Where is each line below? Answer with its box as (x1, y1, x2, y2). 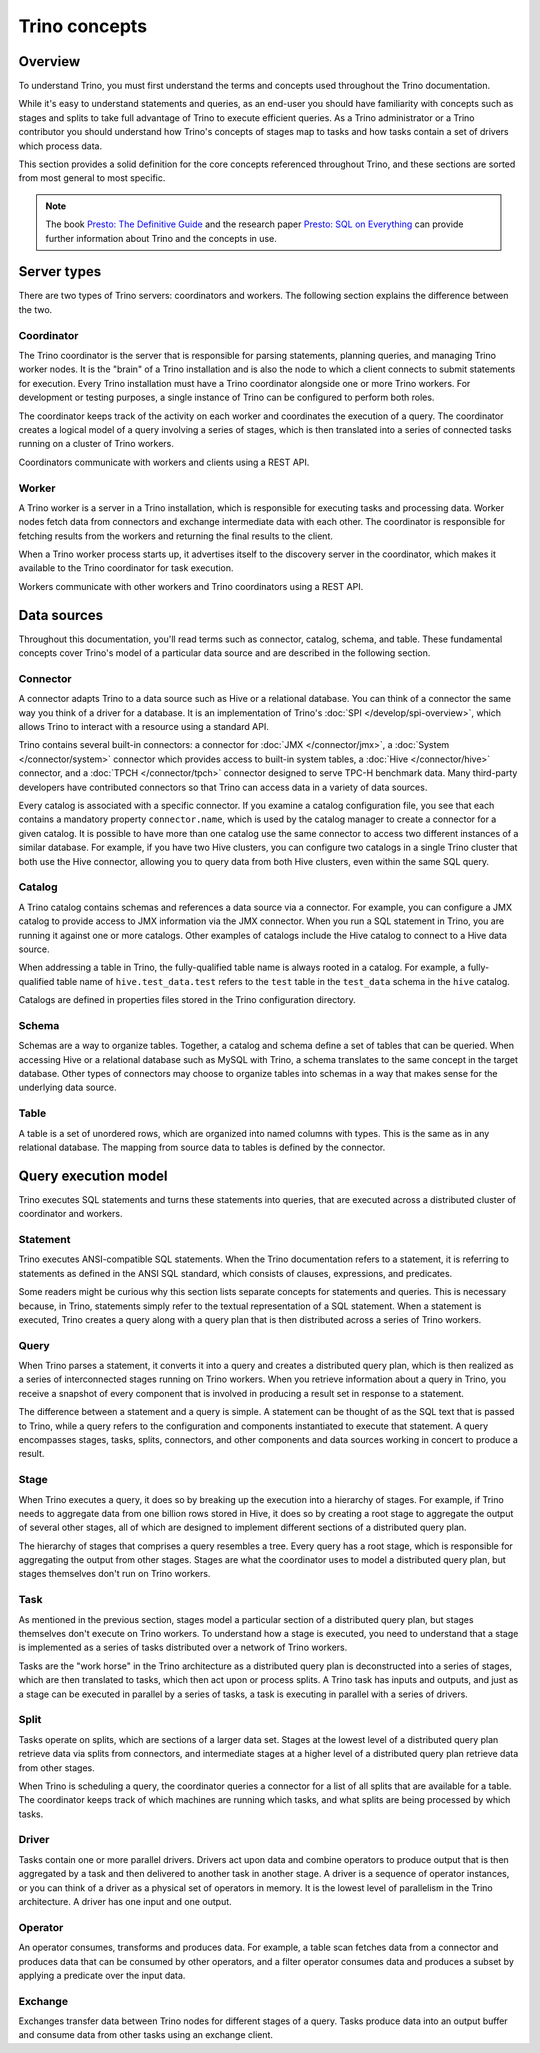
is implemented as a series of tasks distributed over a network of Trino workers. (18, 1641, 348, 1654)
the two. (18, 303, 53, 315)
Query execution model (18, 1167, 168, 1184)
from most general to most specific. (18, 172, 166, 184)
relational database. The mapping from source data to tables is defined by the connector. (18, 1141, 386, 1153)
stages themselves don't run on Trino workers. (18, 1568, 211, 1580)
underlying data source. (18, 1081, 117, 1094)
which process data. (18, 140, 103, 152)
